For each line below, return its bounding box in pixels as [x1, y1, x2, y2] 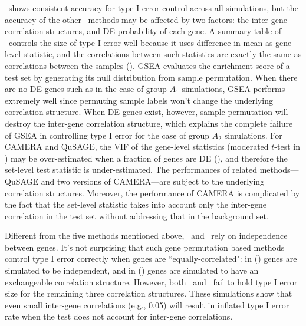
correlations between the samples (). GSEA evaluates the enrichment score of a [5, 59, 290, 71]
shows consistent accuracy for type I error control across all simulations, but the [8, 2, 298, 14]
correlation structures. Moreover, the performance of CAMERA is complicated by [5, 186, 300, 199]
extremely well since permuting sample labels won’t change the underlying [5, 94, 273, 106]
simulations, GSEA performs [182, 83, 285, 95]
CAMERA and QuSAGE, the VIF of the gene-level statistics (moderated [5, 140, 269, 153]
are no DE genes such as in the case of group [5, 83, 167, 95]
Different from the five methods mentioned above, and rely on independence [5, 229, 288, 242]
